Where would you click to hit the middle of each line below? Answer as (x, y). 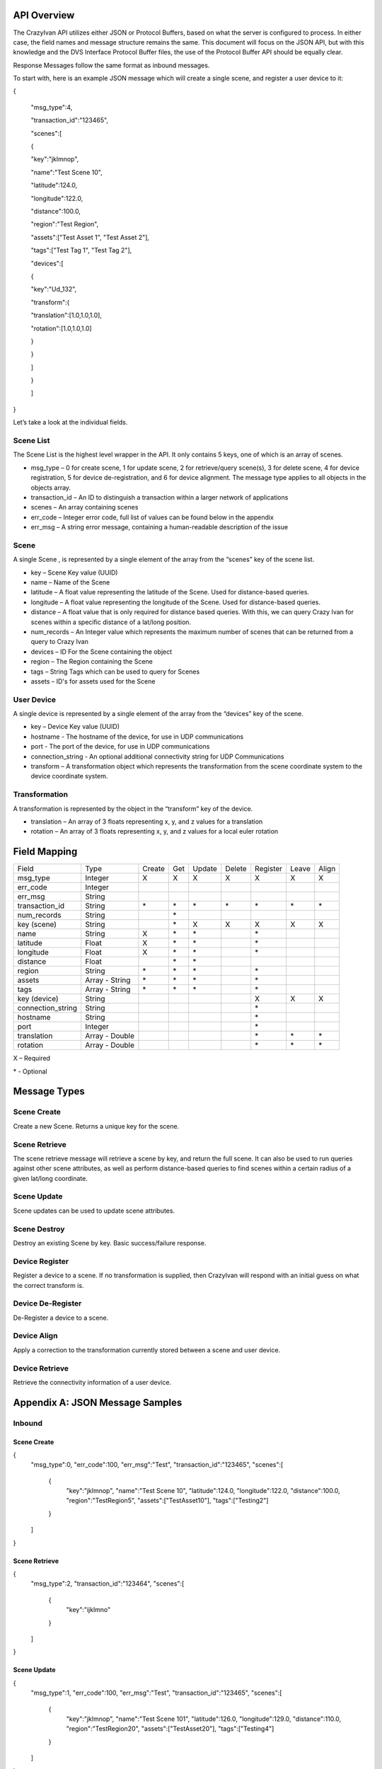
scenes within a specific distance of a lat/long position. (111, 622)
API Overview (44, 15)
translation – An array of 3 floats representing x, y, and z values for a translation (147, 822)
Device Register (41, 1261)
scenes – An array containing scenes (85, 507)
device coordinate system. (69, 776)
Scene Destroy (39, 1229)
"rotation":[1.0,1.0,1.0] (61, 328)
